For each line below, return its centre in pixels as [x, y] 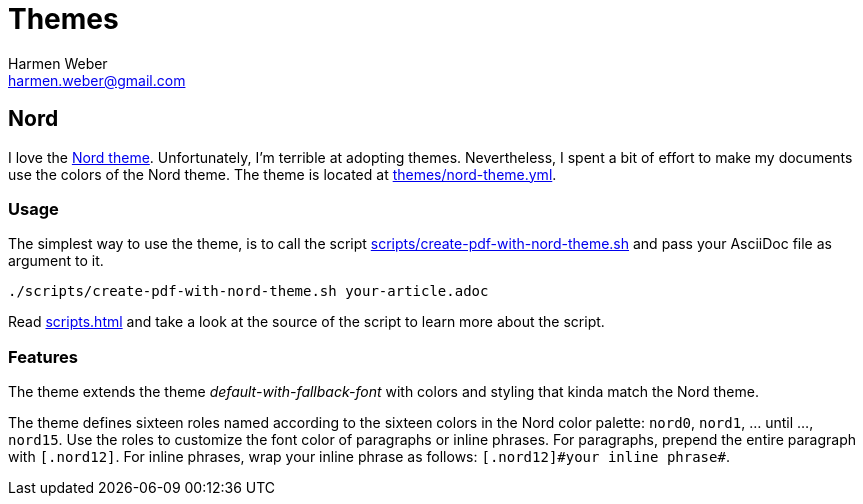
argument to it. [56, 261]
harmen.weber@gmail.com [97, 80]
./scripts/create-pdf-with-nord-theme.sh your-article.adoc [248, 291]
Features [43, 356]
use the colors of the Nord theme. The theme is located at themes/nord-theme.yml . [282, 174]
